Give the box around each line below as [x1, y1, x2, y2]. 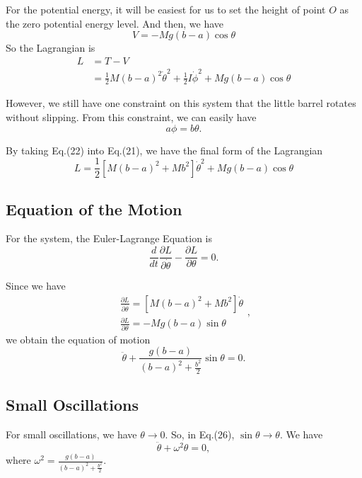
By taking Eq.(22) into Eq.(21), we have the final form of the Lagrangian [6, 142, 323, 157]
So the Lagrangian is [6, 40, 95, 55]
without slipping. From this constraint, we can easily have [6, 109, 257, 124]
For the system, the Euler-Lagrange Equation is [6, 231, 213, 246]
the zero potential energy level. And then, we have [6, 16, 224, 30]
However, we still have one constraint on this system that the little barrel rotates [6, 96, 356, 110]
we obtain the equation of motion [6, 331, 151, 346]
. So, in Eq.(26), [165, 427, 235, 442]
